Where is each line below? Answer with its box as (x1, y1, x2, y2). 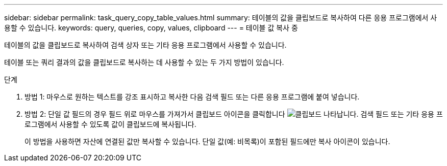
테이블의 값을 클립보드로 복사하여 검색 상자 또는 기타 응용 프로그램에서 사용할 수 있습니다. (4, 41, 287, 49)
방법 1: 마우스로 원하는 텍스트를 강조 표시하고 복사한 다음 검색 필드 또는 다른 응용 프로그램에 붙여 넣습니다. (24, 92, 360, 101)
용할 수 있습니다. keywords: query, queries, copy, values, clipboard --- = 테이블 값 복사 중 (4, 23, 298, 32)
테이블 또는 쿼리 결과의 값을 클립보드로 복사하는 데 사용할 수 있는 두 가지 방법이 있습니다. (4, 58, 284, 67)
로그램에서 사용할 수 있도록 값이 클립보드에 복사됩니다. (24, 120, 196, 128)
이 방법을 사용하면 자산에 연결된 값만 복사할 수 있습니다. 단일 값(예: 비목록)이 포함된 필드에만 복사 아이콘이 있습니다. (24, 137, 390, 146)
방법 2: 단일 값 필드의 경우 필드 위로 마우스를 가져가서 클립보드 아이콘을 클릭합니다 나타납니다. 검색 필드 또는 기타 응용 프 (24, 110, 443, 118)
